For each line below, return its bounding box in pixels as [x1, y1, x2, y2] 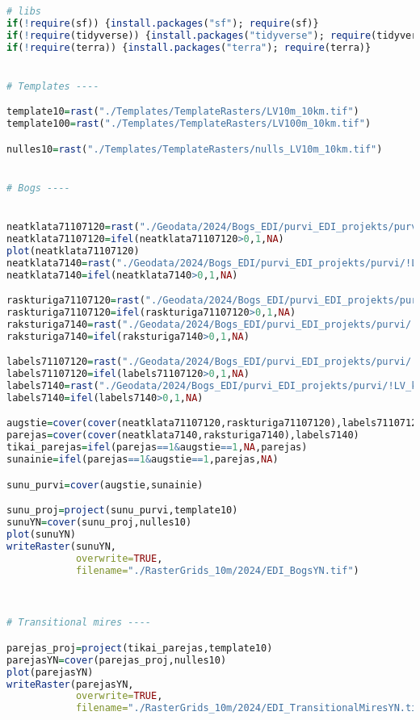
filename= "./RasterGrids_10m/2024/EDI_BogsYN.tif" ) [75, 564, 359, 576]
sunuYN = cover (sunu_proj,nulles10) [6, 517, 192, 529]
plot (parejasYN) [6, 666, 94, 678]
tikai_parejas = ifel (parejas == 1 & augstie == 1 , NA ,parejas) [6, 442, 308, 454]
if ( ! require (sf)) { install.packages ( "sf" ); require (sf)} [6, 17, 319, 29]
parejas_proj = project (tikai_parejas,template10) [6, 642, 273, 654]
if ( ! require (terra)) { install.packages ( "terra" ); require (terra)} [6, 41, 372, 53]
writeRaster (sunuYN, [6, 540, 117, 552]
